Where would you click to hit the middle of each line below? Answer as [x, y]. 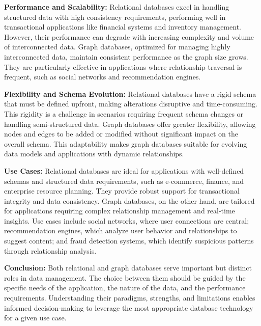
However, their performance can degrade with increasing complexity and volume [129, 36]
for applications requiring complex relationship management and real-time [120, 211]
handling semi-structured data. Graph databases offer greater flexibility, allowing [130, 124]
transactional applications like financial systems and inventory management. [123, 27]
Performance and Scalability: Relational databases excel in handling [117, 7]
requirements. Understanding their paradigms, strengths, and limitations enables [130, 298]
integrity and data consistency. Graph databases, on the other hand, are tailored [129, 200]
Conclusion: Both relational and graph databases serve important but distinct [128, 268]
